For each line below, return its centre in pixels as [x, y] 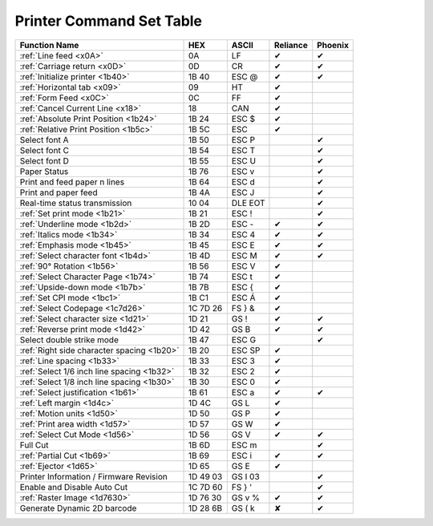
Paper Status [44, 171]
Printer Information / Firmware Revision [93, 476]
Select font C [45, 150]
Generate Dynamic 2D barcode [78, 508]
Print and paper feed [59, 192]
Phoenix [333, 45]
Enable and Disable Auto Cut [74, 487]
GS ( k [243, 508]
